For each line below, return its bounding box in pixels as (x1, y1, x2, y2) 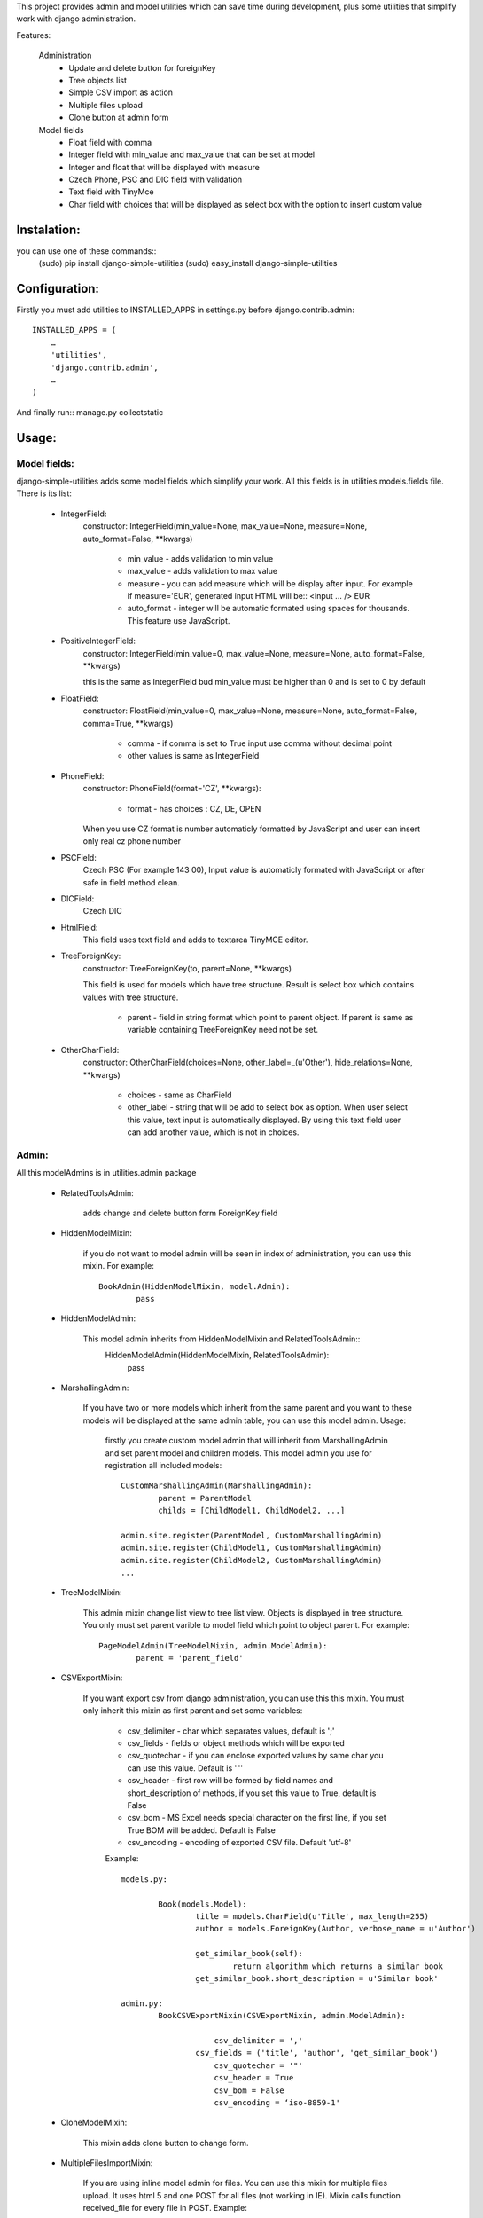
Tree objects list (68, 75, 128, 85)
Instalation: (16, 222, 81, 237)
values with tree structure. (82, 992, 179, 1003)
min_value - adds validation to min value (127, 553, 274, 563)
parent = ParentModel (158, 1493, 253, 1503)
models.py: (121, 1874, 168, 1884)
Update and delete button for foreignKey (68, 62, 216, 73)
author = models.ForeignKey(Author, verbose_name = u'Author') (195, 1923, 476, 1934)
